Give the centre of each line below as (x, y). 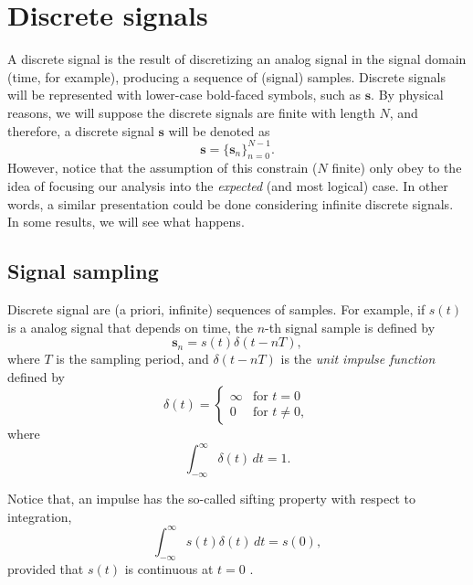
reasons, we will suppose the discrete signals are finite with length (191, 112)
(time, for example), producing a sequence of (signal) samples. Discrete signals (226, 76)
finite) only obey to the (397, 168)
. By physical (407, 95)
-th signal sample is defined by (350, 327)
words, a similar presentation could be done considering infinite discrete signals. (231, 203)
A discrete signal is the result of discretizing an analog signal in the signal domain (237, 59)
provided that (46, 568)
